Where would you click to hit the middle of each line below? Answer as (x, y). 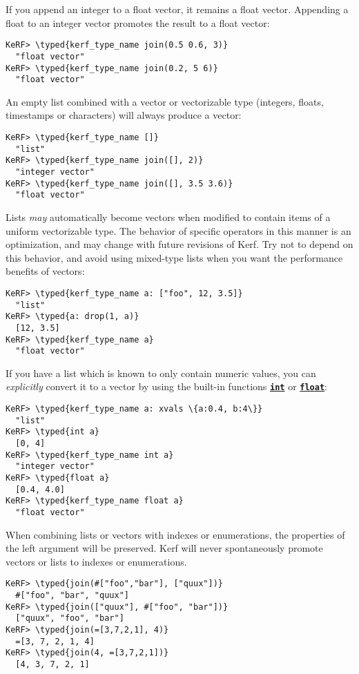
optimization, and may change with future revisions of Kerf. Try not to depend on (179, 244)
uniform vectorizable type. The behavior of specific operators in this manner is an (178, 230)
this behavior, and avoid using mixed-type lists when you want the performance (174, 257)
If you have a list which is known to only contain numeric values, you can (161, 373)
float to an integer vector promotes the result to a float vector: (138, 22)
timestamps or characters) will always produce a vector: (124, 115)
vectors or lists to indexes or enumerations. (96, 561)
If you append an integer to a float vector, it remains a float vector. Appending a (177, 9)
